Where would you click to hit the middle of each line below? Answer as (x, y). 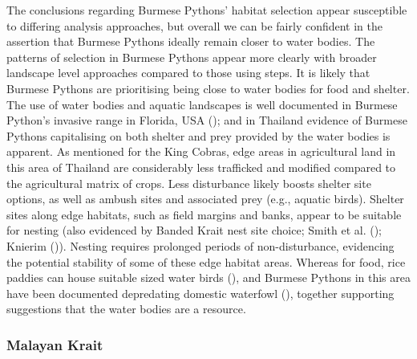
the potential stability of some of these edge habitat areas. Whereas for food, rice (206, 261)
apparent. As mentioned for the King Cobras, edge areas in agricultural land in (201, 151)
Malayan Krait (55, 344)
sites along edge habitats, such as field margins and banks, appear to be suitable (204, 214)
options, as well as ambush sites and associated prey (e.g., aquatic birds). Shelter (205, 199)
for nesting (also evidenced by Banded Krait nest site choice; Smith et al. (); (194, 230)
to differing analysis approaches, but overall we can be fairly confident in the (195, 25)
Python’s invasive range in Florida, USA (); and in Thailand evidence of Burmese (207, 120)
